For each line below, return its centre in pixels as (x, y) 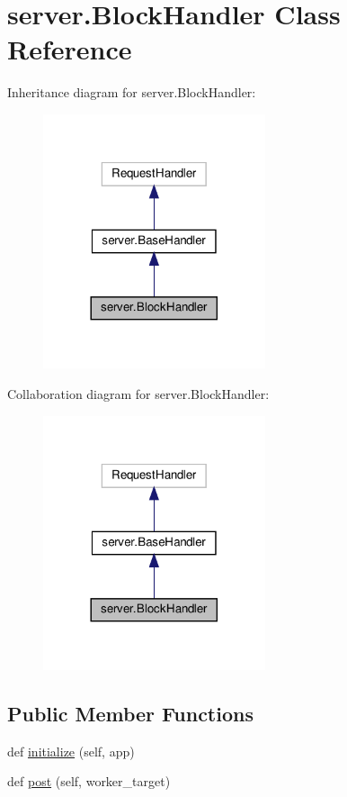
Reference (70, 49)
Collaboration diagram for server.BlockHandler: (138, 393)
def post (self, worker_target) (89, 781)
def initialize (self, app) (71, 751)
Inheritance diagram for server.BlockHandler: (132, 92)
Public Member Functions (130, 713)
